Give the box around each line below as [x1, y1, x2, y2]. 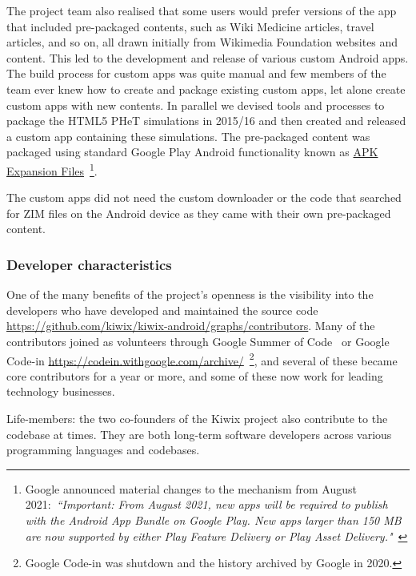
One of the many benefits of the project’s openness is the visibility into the [6, 286, 374, 303]
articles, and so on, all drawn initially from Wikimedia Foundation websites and [6, 34, 398, 50]
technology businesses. [6, 383, 115, 400]
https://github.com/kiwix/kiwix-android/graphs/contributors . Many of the [6, 317, 375, 334]
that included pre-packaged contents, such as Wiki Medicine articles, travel [6, 18, 374, 34]
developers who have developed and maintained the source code [6, 301, 318, 318]
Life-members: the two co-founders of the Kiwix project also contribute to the [6, 410, 388, 426]
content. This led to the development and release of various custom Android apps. [6, 49, 409, 66]
